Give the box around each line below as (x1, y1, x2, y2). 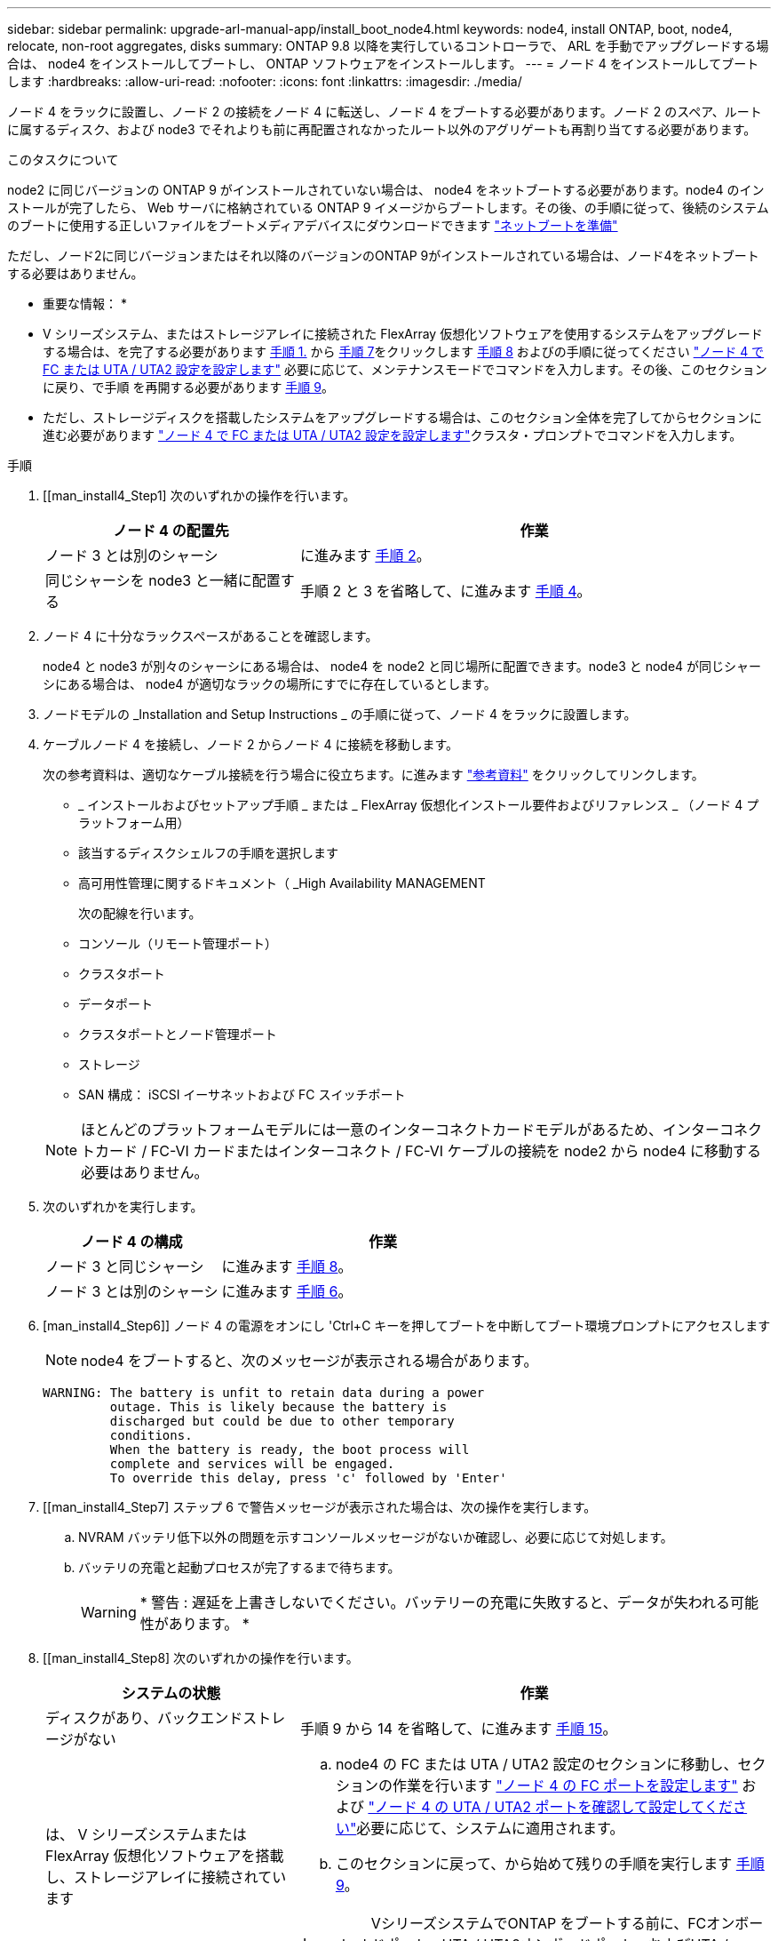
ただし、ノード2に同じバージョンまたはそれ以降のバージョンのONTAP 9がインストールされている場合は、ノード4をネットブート (7, 248, 759, 263)
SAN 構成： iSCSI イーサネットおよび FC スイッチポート (78, 1087, 406, 1102)
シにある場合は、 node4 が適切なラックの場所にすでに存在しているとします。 (43, 676, 496, 691)
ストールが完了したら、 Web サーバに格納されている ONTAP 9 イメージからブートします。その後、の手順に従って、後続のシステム (7, 200, 769, 215)
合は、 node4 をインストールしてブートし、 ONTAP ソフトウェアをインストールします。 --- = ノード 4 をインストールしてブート (7, 56, 759, 71)
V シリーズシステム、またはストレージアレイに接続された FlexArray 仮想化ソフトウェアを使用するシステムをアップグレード (43, 326, 763, 341)
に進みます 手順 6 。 (221, 1282, 353, 1300)
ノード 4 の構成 (81, 1233, 183, 1250)
